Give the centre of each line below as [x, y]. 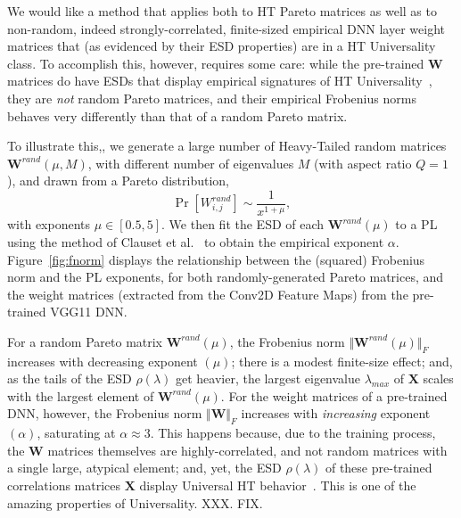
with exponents [49, 224]
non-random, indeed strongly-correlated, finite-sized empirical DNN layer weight [226, 28]
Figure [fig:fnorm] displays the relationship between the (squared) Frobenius [216, 259]
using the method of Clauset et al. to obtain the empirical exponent [196, 241]
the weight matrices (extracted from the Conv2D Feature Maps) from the [208, 294]
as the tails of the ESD [70, 378]
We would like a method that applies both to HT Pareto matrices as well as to [222, 11]
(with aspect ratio [363, 163]
